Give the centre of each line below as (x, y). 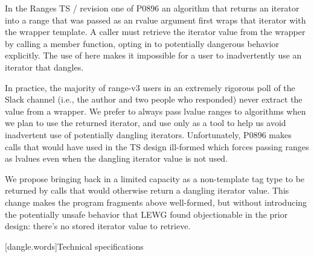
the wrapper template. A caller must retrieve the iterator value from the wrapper (155, 32)
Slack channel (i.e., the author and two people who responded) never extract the (154, 99)
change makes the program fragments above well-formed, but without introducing (156, 202)
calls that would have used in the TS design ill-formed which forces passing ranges (157, 146)
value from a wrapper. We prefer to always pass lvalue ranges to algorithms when (155, 111)
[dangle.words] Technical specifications (74, 246)
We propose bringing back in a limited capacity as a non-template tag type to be (155, 178)
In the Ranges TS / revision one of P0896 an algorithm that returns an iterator (152, 8)
